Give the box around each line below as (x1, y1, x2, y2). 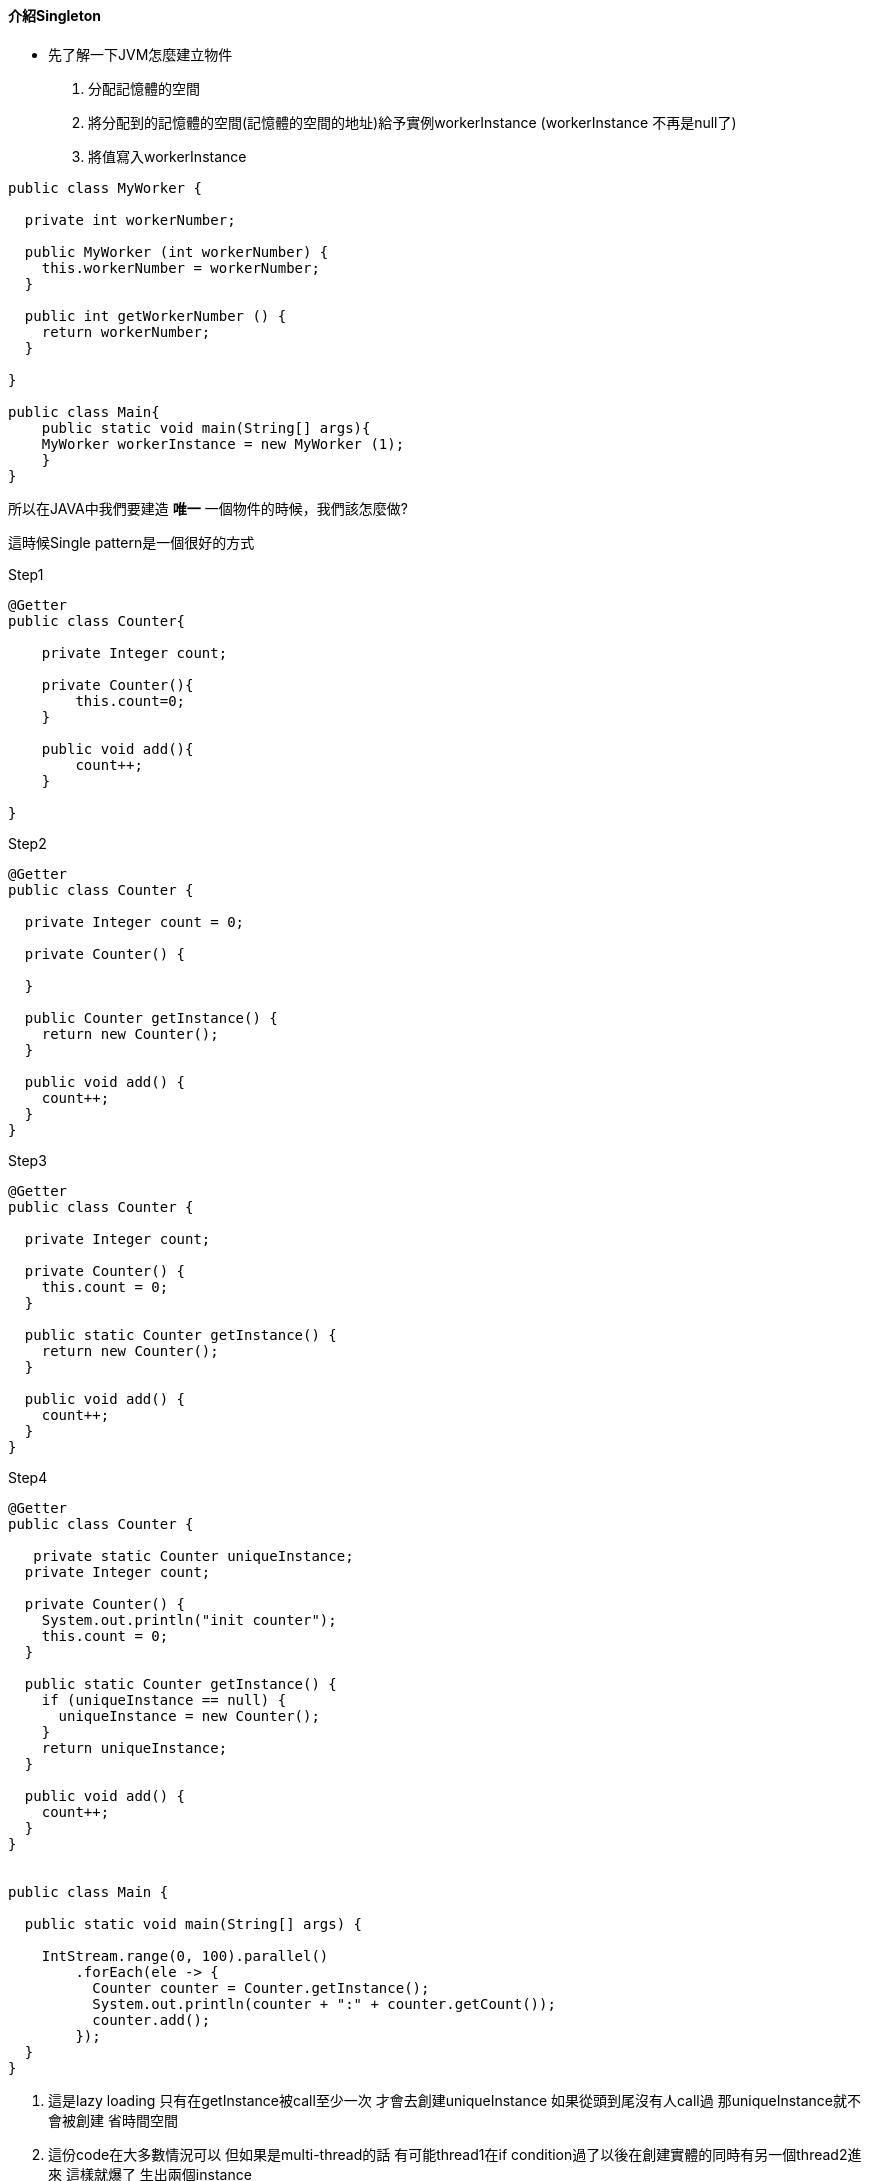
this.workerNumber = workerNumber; (41, 259, 320, 276)
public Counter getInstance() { (24, 1009, 278, 1026)
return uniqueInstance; (41, 1739, 228, 1756)
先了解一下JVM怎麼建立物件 (48, 45, 233, 63)
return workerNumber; (41, 323, 211, 340)
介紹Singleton (8, 7, 101, 24)
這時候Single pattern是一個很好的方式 (8, 533, 255, 551)
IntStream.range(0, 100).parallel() (41, 1947, 329, 1964)
